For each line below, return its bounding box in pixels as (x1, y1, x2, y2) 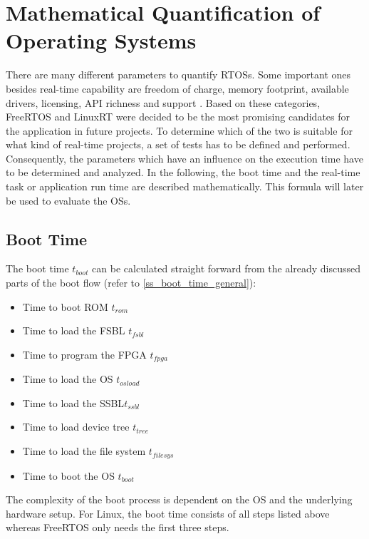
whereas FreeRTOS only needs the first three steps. (6, 520, 229, 535)
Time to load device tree (22, 419, 130, 434)
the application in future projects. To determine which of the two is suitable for (6, 123, 353, 138)
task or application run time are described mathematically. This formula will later (6, 179, 364, 194)
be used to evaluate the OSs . (6, 192, 131, 207)
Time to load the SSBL (22, 395, 125, 410)
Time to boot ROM (22, 299, 108, 314)
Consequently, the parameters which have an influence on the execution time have (6, 150, 363, 165)
